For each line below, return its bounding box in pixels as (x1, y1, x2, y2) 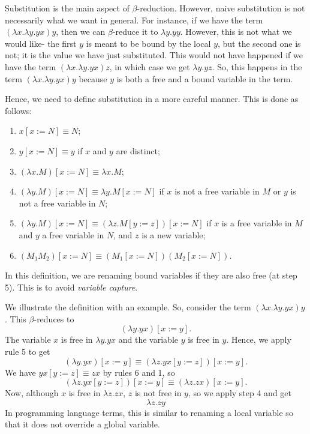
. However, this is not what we (180, 25, 292, 38)
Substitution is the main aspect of (5, 2, 130, 14)
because (79, 72, 107, 85)
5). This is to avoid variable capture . (5, 280, 138, 293)
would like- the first (5, 37, 77, 49)
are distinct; (116, 144, 160, 157)
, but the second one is (218, 37, 301, 49)
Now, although (5, 387, 59, 399)
